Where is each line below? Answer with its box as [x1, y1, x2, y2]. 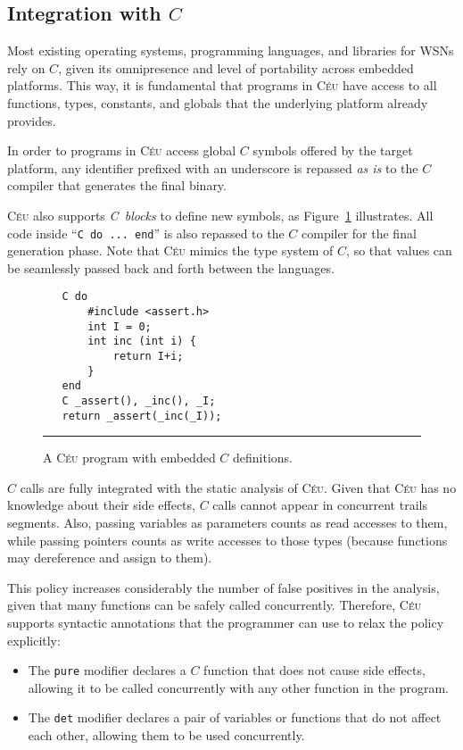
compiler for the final [302, 223, 417, 242]
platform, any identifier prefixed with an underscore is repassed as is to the [7, 158, 418, 177]
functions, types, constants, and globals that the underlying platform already [7, 93, 428, 112]
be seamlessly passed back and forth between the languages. [7, 258, 335, 277]
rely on [7, 58, 45, 77]
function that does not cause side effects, [203, 661, 426, 679]
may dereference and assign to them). [7, 548, 212, 567]
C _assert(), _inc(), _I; [62, 394, 216, 407]
